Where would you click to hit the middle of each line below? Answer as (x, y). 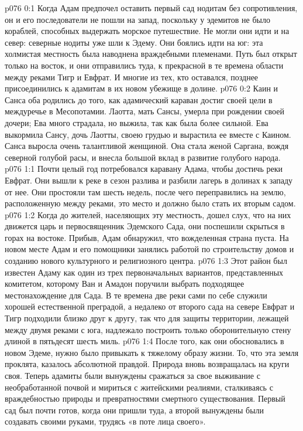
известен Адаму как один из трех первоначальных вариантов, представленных (144, 272)
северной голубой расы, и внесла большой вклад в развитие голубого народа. (143, 157)
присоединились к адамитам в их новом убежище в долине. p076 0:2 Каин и (142, 88)
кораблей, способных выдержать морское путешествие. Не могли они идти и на (147, 31)
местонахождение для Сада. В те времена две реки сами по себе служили (136, 295)
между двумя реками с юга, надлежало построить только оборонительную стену (148, 329)
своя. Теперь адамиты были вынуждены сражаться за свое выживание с (132, 375)
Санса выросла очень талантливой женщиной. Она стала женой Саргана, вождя (147, 146)
